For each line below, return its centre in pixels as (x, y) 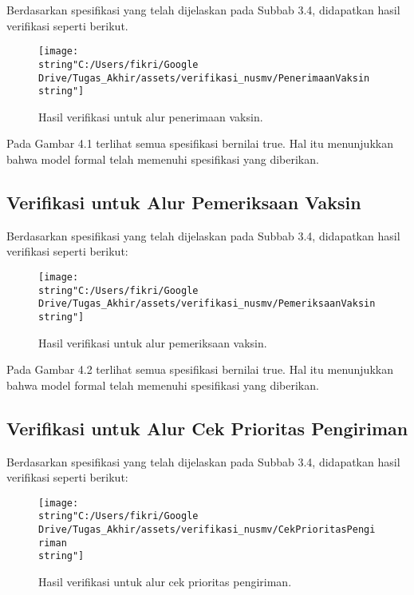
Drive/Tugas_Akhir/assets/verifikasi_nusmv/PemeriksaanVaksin (207, 304)
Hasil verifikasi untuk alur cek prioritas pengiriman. (165, 582)
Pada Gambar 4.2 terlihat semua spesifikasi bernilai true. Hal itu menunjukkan (200, 369)
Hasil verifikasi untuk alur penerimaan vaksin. (151, 116)
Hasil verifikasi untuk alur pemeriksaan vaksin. (153, 342)
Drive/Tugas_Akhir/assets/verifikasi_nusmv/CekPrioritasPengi (207, 530)
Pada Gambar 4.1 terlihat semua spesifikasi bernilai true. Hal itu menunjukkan (200, 143)
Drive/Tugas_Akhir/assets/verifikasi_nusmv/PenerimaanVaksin (204, 78)
